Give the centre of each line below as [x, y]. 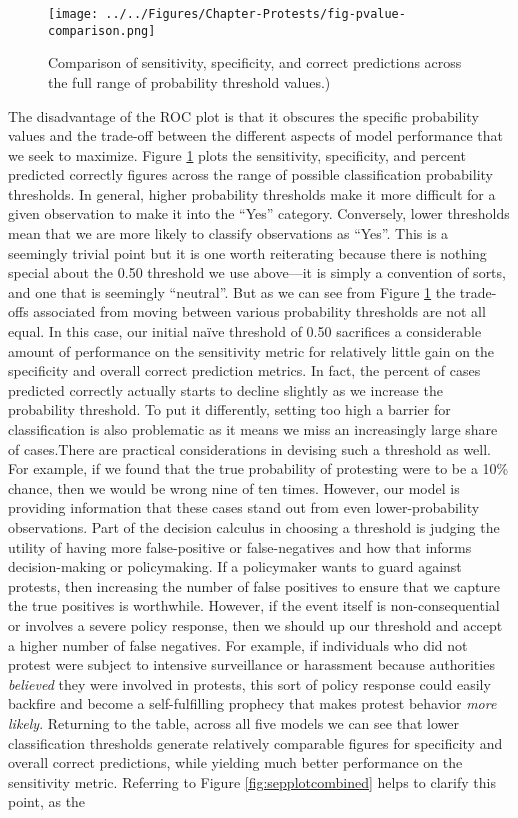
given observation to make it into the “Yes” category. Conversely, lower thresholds [259, 213]
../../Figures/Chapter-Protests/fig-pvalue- [255, 14]
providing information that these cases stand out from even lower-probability [244, 507]
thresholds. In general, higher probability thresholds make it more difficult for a [252, 193]
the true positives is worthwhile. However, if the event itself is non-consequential [254, 605]
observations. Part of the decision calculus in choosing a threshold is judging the [254, 526]
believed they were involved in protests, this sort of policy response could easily [249, 683]
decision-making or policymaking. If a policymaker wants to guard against [235, 566]
